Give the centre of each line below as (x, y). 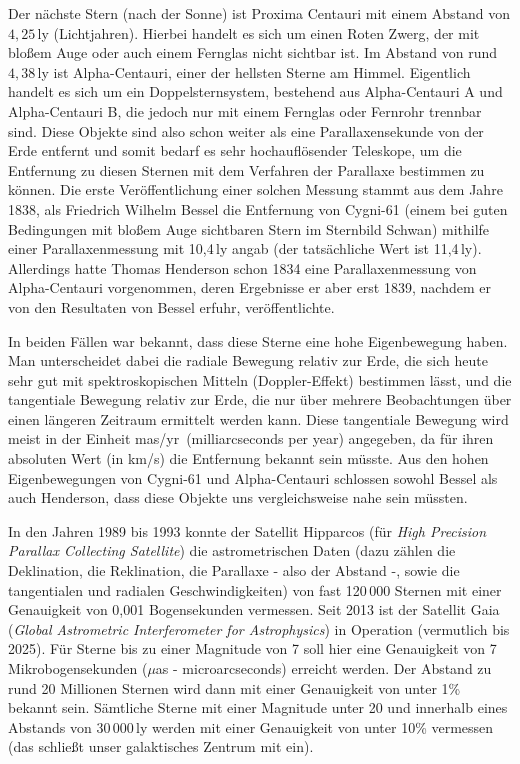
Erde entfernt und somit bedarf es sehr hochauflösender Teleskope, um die (235, 150)
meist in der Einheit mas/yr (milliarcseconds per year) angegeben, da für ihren (251, 438)
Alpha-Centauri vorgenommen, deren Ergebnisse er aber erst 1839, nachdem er (249, 287)
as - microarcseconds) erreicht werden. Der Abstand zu (323, 668)
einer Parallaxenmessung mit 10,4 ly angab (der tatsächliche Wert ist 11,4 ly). (245, 248)
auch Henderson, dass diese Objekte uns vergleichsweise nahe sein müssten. (238, 497)
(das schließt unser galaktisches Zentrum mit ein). (161, 746)
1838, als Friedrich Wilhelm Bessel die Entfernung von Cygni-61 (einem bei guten (258, 208)
